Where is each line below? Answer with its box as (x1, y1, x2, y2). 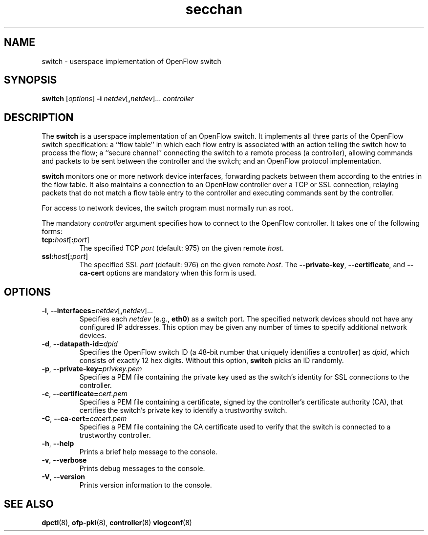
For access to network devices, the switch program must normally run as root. (42, 204, 293, 213)
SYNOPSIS (4, 74, 57, 86)
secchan (185, 1, 243, 18)
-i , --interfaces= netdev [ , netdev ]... (42, 306, 153, 315)
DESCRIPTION (4, 111, 74, 124)
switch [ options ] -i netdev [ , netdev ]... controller (42, 94, 194, 103)
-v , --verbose (42, 456, 87, 465)
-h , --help (42, 439, 74, 448)
